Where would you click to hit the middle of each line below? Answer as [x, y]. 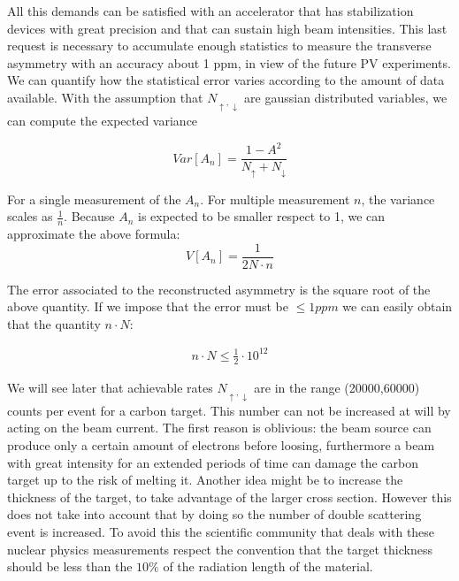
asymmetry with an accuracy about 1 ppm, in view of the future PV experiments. [229, 62]
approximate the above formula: [94, 234]
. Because [89, 216]
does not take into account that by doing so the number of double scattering [214, 514]
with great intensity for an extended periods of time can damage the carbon [213, 462]
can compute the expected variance [103, 120]
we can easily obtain [398, 306]
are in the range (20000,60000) [337, 387]
